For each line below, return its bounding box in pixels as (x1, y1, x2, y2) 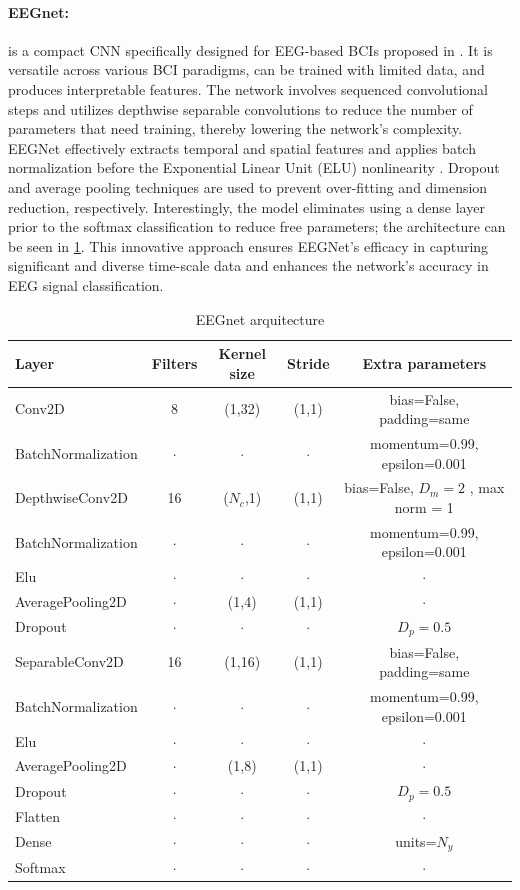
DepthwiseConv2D (15, 487, 128, 508)
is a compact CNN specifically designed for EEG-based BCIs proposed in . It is (8, 39, 493, 60)
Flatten (15, 805, 60, 826)
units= (395, 830, 437, 851)
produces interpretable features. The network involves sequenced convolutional (8, 78, 489, 99)
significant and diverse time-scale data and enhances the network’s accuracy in (8, 255, 489, 276)
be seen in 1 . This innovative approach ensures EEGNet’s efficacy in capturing (8, 235, 489, 256)
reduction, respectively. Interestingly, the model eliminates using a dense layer (8, 196, 485, 217)
